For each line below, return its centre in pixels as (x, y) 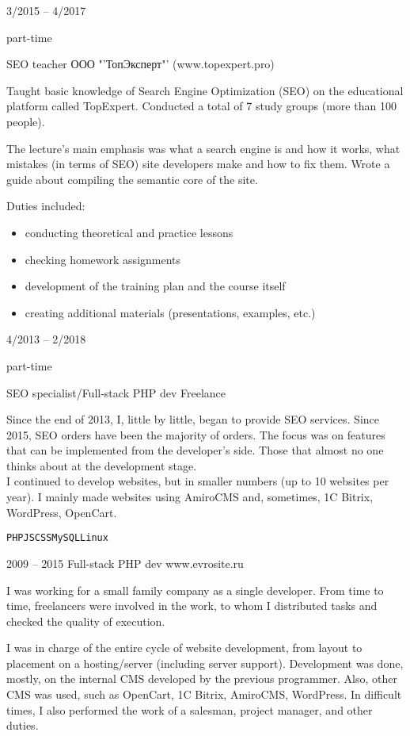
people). (26, 121)
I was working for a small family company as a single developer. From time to (195, 590)
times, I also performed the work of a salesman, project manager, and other (190, 709)
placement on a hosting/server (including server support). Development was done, (205, 663)
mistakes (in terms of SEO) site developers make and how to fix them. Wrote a (198, 164)
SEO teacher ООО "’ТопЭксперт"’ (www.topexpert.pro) (140, 64)
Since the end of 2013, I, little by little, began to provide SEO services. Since (193, 419)
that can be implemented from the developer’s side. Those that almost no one (195, 450)
